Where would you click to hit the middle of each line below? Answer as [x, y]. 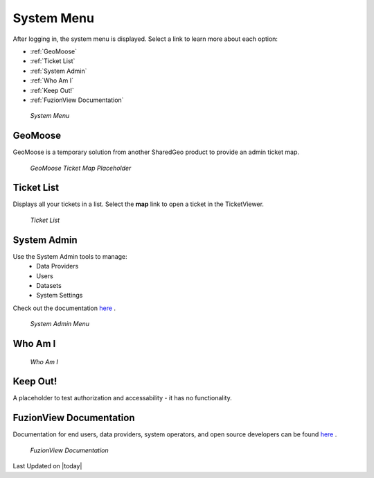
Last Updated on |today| [47, 466]
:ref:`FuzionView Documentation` [77, 100]
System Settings [60, 296]
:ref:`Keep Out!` [52, 90]
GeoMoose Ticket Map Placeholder [81, 168]
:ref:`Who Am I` [52, 80]
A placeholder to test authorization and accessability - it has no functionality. [122, 398]
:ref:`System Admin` [59, 71]
